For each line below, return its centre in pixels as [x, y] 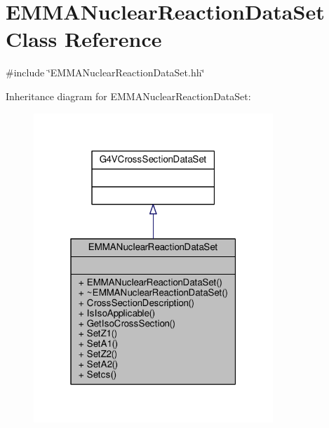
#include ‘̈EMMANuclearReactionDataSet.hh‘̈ [105, 73]
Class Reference [84, 39]
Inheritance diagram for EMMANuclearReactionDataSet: [128, 96]
